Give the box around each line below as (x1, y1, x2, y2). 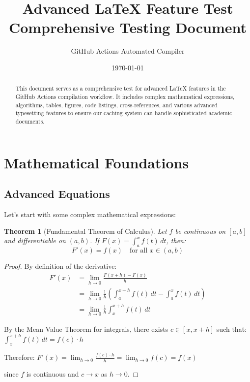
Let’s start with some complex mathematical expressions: (4, 209, 176, 219)
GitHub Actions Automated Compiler (71, 46, 185, 56)
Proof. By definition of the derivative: (4, 260, 117, 271)
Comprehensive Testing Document (8, 17, 247, 37)
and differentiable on (4, 235, 66, 246)
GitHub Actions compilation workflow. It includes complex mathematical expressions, (15, 92, 235, 100)
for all (129, 247, 148, 254)
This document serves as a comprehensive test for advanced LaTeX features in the (15, 84, 226, 93)
